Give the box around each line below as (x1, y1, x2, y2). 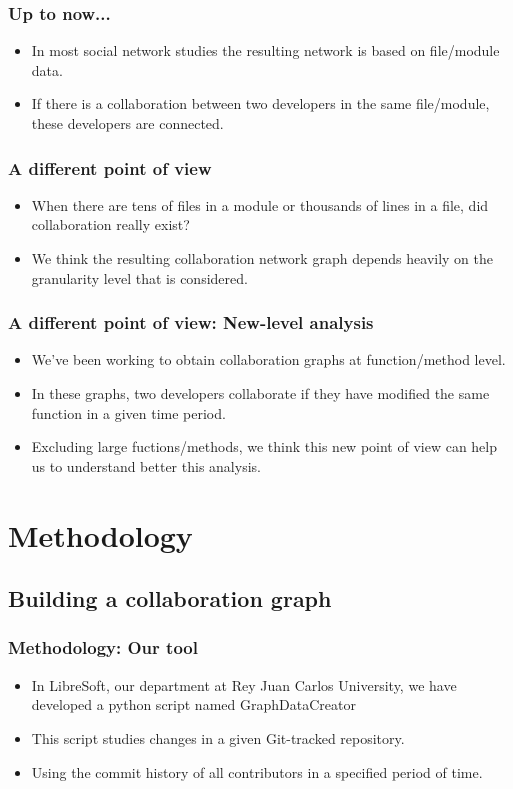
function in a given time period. (31, 402, 226, 423)
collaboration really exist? (31, 214, 190, 235)
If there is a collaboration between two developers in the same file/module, (31, 93, 490, 114)
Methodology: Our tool (8, 635, 198, 660)
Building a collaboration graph (8, 583, 332, 614)
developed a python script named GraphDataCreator (31, 694, 356, 715)
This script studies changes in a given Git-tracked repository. (31, 727, 405, 748)
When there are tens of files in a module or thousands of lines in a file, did (31, 194, 489, 215)
